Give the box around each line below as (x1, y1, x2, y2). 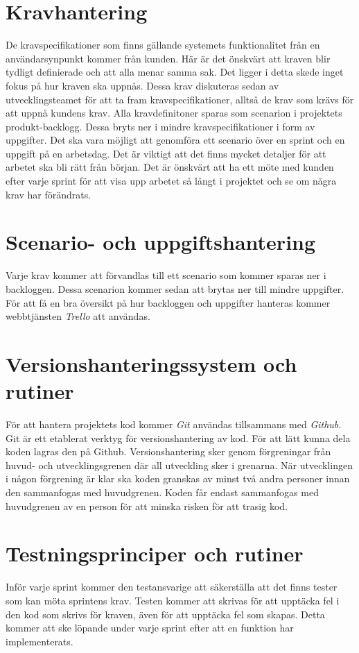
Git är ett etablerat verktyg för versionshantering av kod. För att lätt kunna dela (6, 430, 351, 445)
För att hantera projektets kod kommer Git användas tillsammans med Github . (6, 417, 342, 432)
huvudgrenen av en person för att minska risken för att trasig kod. (6, 498, 288, 513)
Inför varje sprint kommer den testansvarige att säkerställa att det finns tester (6, 579, 338, 594)
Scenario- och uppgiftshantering (6, 228, 316, 256)
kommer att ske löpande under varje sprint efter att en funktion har (6, 620, 294, 635)
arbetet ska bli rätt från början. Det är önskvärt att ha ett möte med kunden (6, 160, 334, 174)
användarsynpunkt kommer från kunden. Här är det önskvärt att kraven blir (6, 51, 331, 65)
